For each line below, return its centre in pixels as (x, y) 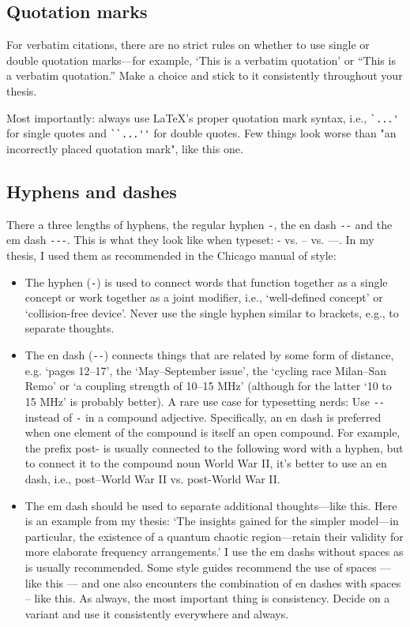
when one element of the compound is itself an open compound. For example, (213, 432)
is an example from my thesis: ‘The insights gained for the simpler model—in (212, 521)
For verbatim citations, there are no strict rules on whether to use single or (188, 45)
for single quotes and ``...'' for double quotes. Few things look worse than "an (201, 133)
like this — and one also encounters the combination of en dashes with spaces (213, 582)
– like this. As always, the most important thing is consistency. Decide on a (207, 598)
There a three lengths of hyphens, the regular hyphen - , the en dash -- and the (199, 224)
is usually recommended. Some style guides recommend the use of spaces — (208, 567)
